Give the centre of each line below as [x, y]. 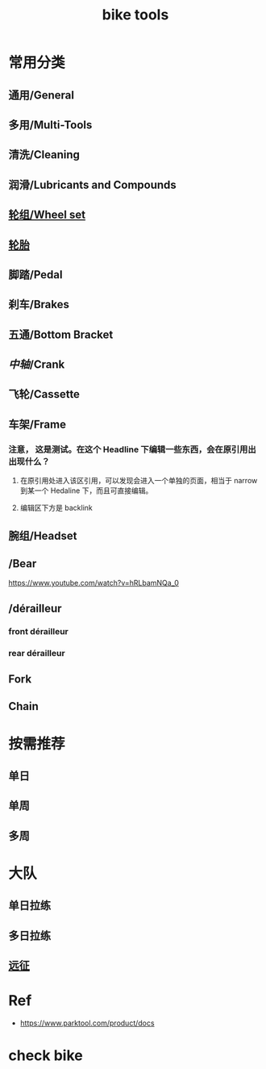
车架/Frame [37, 424]
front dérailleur [38, 631]
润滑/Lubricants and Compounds [93, 184]
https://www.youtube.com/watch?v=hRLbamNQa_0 [94, 583]
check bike [46, 1056]
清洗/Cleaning [44, 155]
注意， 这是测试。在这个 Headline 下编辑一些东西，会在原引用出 [132, 449]
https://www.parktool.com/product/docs [87, 1023]
